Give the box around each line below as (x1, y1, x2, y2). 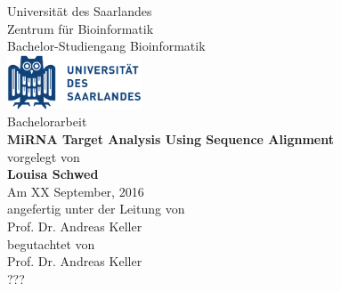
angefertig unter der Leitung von (7, 199, 185, 218)
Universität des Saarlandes (7, 2, 152, 20)
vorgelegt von (7, 147, 80, 166)
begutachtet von (7, 234, 95, 253)
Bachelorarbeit (7, 112, 87, 131)
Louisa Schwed (7, 165, 99, 183)
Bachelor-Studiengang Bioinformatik (7, 36, 206, 55)
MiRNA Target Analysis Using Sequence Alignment (7, 129, 334, 148)
